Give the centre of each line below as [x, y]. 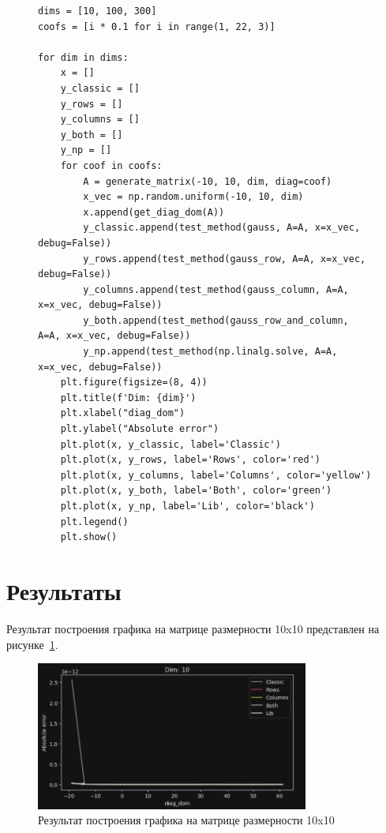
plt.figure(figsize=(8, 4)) [134, 383]
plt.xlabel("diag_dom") [123, 413]
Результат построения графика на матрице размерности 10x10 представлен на [193, 628]
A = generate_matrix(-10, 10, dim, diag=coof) [208, 181]
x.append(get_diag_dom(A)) [154, 212]
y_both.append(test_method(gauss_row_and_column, [216, 320]
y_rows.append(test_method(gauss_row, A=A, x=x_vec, [225, 259]
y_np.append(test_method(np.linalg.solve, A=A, [210, 352]
